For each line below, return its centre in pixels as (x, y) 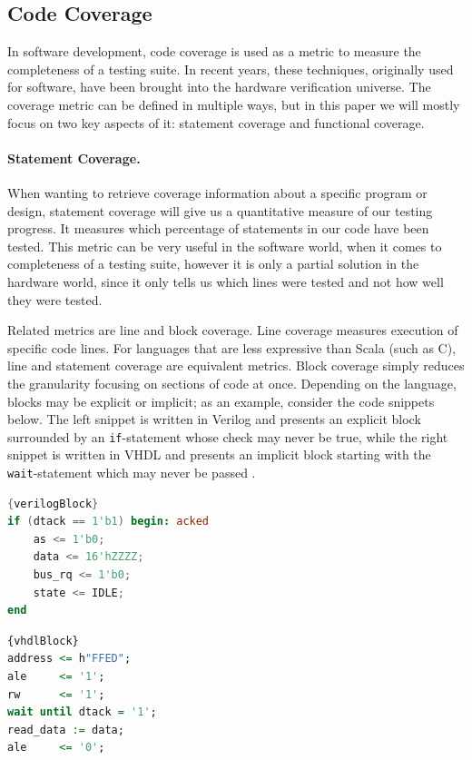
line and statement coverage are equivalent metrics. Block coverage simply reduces (236, 365)
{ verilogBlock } (53, 503)
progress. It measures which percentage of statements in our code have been (218, 228)
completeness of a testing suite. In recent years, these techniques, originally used (231, 69)
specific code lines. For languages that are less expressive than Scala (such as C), (232, 347)
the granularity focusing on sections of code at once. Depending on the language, (232, 383)
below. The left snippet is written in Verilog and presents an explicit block (214, 419)
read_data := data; (66, 730)
